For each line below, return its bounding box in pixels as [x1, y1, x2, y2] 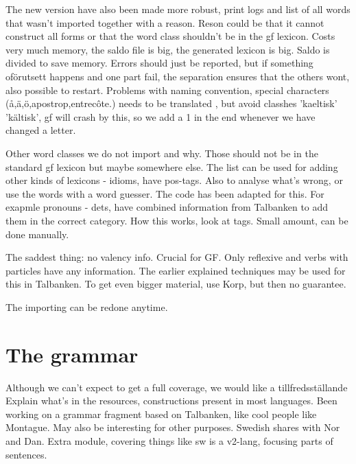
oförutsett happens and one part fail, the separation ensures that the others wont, [5, 69, 350, 83]
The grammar [5, 340, 139, 368]
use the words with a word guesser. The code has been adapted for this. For [5, 186, 324, 200]
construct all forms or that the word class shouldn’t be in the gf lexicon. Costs [5, 29, 335, 43]
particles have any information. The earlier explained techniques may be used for [5, 263, 346, 277]
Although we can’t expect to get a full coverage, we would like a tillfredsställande [5, 380, 348, 394]
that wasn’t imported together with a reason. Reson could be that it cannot [5, 15, 324, 30]
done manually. [5, 227, 69, 241]
